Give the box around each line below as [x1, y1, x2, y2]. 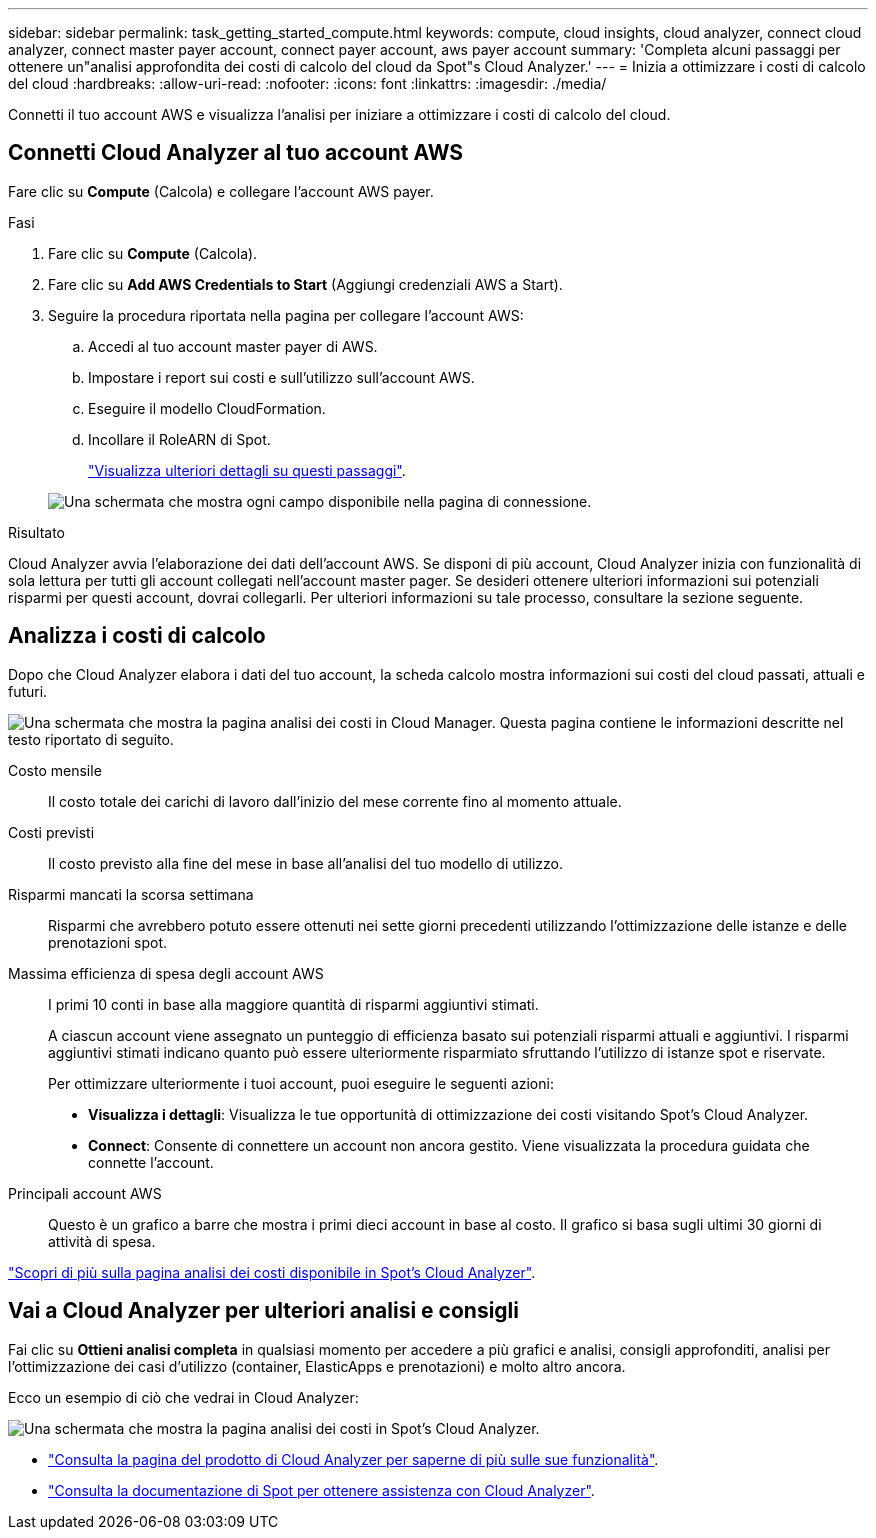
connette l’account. [88, 1153, 214, 1171]
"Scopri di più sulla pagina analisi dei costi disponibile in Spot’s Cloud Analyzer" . [8, 1263, 536, 1281]
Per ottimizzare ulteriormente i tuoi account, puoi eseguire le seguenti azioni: [48, 1074, 554, 1092]
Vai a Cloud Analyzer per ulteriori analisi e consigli [8, 1298, 520, 1324]
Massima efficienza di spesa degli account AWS [8, 964, 324, 982]
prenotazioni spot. [48, 933, 168, 951]
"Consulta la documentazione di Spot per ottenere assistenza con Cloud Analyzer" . [48, 1481, 595, 1499]
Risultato [8, 523, 66, 541]
